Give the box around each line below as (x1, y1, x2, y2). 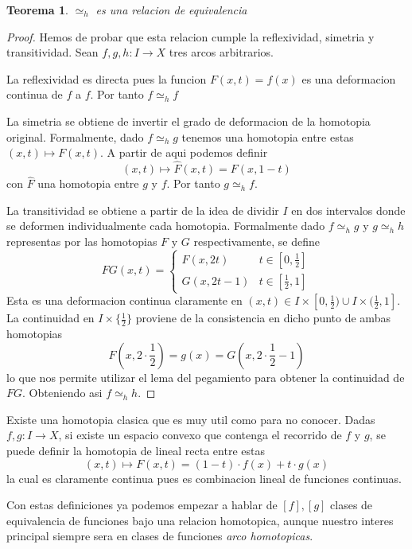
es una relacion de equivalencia (95, 2, 247, 18)
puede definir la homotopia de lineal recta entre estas (6, 442, 265, 458)
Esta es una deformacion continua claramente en (6, 292, 243, 309)
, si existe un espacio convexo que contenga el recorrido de (58, 426, 342, 443)
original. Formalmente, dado (6, 128, 144, 145)
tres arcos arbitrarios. (169, 44, 274, 60)
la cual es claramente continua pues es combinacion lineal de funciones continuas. (6, 469, 402, 486)
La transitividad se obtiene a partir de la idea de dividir (6, 201, 279, 218)
